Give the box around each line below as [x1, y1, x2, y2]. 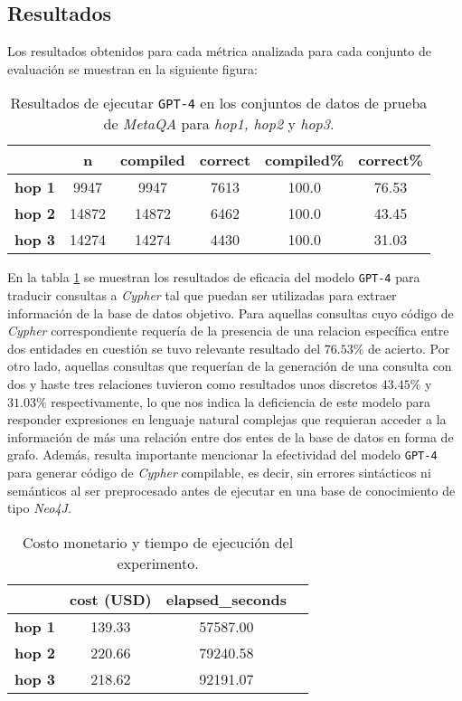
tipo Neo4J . [7, 498, 71, 517]
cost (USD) [69, 588, 152, 610]
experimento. [117, 552, 199, 573]
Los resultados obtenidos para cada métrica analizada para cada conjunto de [7, 42, 431, 61]
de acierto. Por [368, 338, 450, 357]
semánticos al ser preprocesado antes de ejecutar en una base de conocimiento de [7, 480, 456, 499]
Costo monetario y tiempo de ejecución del [22, 531, 294, 553]
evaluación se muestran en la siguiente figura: [7, 59, 258, 78]
